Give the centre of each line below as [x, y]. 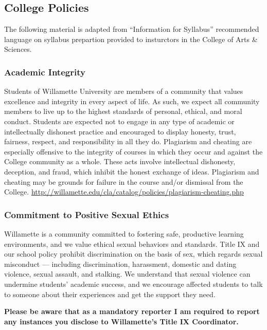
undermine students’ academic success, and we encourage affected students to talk [133, 284]
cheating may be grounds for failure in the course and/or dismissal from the [124, 181]
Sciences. [18, 49]
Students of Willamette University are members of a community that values [124, 91]
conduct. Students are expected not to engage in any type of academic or [119, 121]
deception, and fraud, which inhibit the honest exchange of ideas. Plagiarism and [132, 171]
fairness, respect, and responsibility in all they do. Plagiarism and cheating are [128, 141]
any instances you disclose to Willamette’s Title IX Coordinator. [121, 321]
